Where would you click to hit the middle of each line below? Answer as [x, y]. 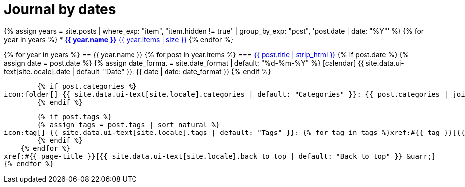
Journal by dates [60, 9]
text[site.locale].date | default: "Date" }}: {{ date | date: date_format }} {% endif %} [138, 71]
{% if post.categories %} [87, 86]
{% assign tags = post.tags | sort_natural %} [129, 124]
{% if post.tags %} [75, 117]
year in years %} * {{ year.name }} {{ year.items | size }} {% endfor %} [119, 39]
